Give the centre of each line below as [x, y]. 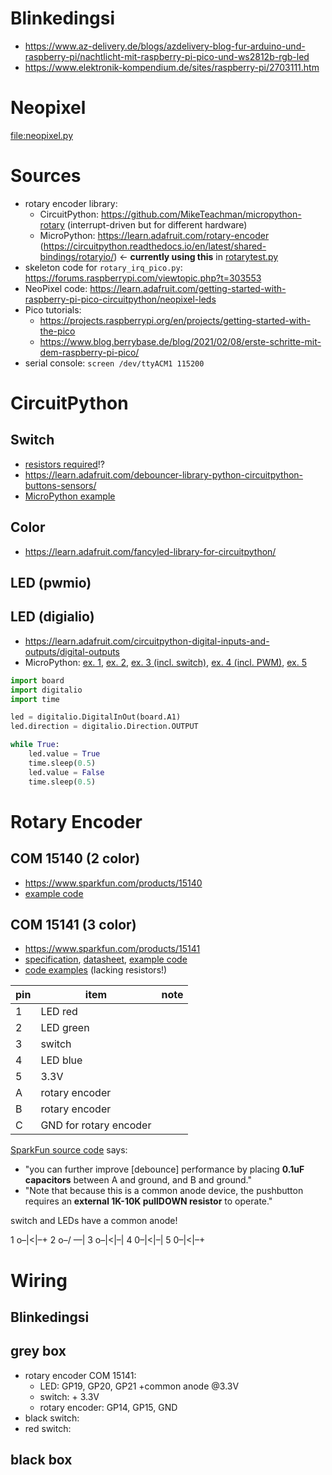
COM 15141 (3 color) [73, 924]
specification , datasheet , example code [106, 959]
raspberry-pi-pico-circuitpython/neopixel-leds [120, 299]
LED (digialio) [52, 617]
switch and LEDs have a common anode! [94, 1221]
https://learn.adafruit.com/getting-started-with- [188, 288]
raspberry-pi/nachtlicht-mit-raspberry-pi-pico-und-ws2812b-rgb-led [167, 56]
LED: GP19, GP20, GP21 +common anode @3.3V [139, 1386]
